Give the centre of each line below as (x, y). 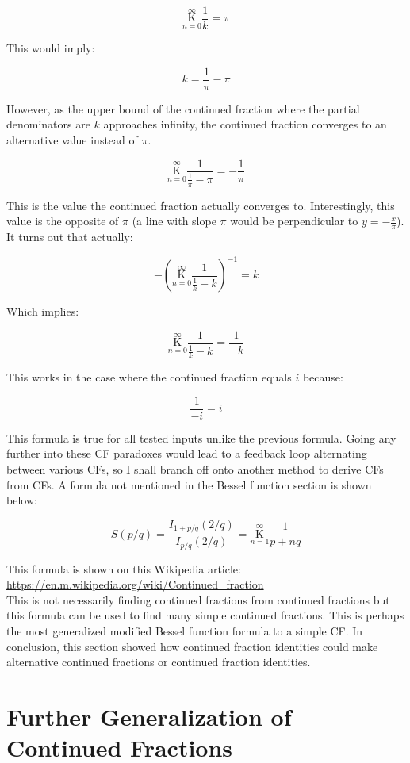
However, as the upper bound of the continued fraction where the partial (183, 108)
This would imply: (51, 48)
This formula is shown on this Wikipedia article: (124, 568)
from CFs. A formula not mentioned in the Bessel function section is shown (189, 484)
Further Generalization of (149, 717)
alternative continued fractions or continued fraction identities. (159, 662)
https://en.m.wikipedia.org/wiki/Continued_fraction (135, 584)
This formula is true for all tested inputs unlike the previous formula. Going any (201, 437)
